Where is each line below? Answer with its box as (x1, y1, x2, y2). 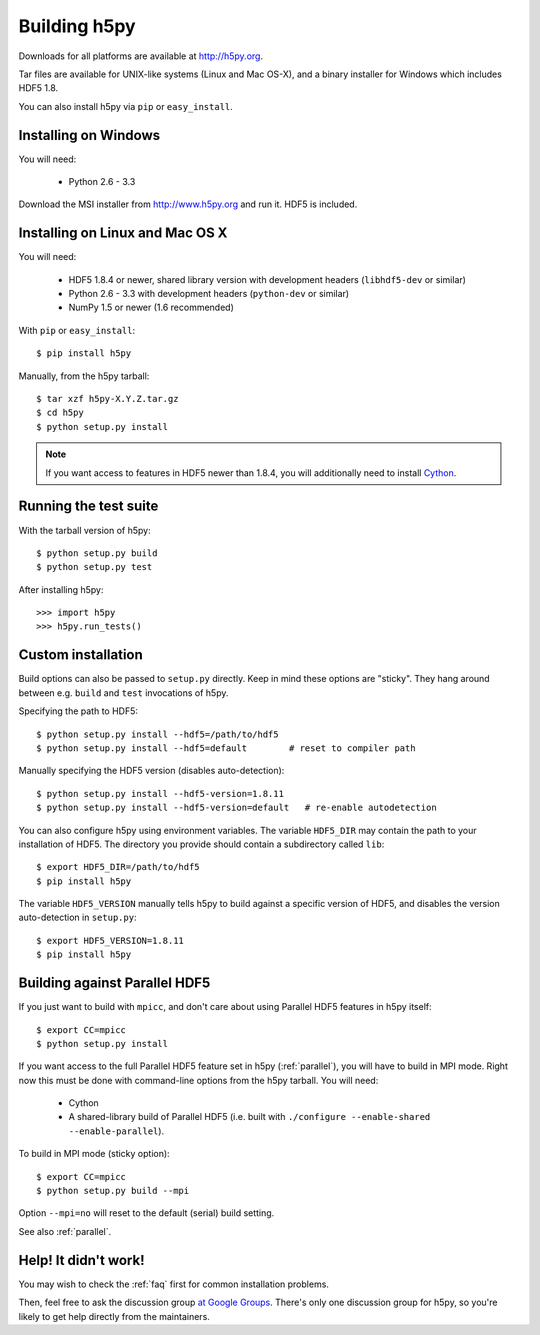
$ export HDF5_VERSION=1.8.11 (36, 935, 185, 946)
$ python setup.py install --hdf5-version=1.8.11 (36, 788, 285, 799)
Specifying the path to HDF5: (18, 705, 139, 717)
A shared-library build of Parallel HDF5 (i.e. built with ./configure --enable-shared (68, 1111, 431, 1123)
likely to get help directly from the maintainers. (18, 1310, 210, 1322)
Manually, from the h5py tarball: (18, 370, 150, 382)
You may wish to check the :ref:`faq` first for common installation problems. (18, 1278, 330, 1290)
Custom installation (18, 646, 144, 664)
